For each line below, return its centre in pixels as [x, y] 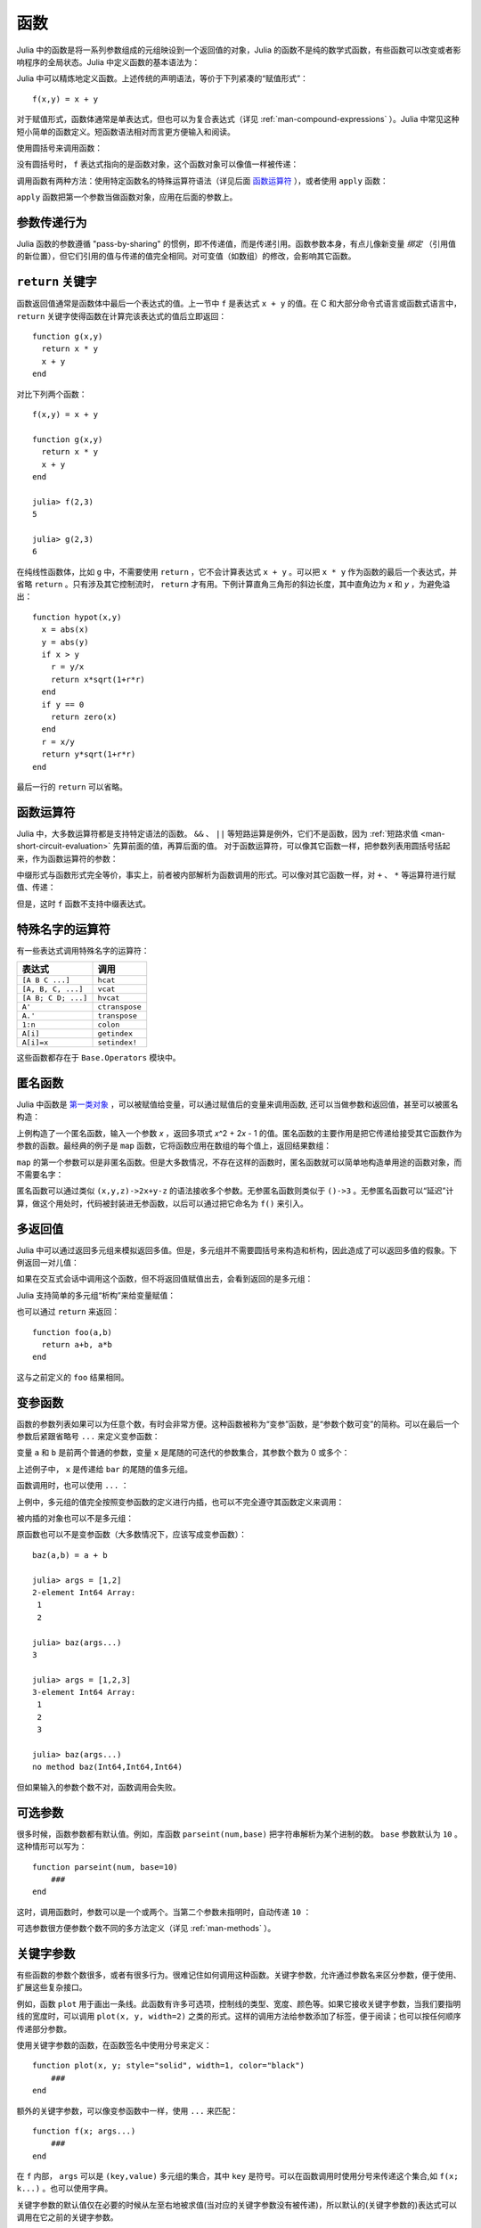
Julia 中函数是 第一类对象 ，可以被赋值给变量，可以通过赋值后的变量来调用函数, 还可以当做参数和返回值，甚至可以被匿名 [237, 1104]
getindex [115, 1034]
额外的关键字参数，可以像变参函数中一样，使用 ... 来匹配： [127, 2110]
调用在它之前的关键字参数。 [67, 2217]
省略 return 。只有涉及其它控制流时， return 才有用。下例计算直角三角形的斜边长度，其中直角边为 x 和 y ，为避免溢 [233, 585]
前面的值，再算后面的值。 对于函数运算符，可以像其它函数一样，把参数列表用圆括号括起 [289, 846]
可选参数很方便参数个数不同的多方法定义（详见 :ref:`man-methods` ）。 [146, 1929]
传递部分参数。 [44, 2028]
